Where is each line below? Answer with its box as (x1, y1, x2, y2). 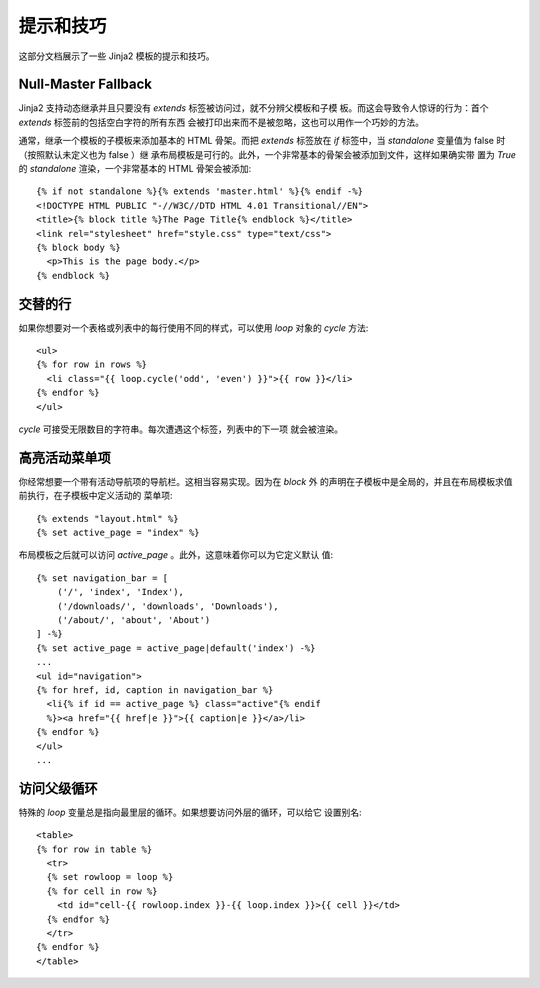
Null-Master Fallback (18, 76, 153, 93)
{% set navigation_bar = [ (36, 572, 169, 584)
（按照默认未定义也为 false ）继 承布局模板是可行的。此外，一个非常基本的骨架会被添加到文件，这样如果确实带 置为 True (18, 148, 517, 160)
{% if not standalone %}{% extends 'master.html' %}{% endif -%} (36, 186, 364, 197)
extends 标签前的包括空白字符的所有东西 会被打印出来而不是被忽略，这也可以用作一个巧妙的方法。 (18, 116, 425, 128)
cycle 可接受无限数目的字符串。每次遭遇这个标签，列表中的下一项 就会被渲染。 (18, 423, 344, 435)
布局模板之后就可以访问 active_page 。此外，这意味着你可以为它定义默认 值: (18, 549, 334, 561)
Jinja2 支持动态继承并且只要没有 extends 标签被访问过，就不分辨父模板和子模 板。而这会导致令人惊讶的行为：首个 (18, 102, 489, 114)
